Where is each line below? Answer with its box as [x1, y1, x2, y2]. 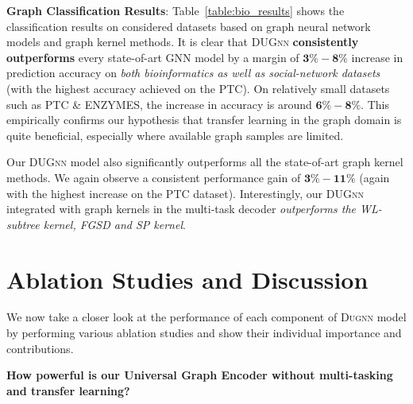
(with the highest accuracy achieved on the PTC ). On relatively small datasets [6, 80, 390, 96]
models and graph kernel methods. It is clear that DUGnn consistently [6, 33, 359, 50]
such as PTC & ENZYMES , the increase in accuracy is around [6, 95, 312, 112]
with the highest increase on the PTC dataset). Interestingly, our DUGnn [6, 185, 364, 201]
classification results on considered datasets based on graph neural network [6, 17, 371, 34]
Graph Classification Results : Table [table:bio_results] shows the [6, 2, 345, 18]
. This [361, 95, 389, 112]
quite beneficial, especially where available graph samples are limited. [6, 126, 344, 143]
